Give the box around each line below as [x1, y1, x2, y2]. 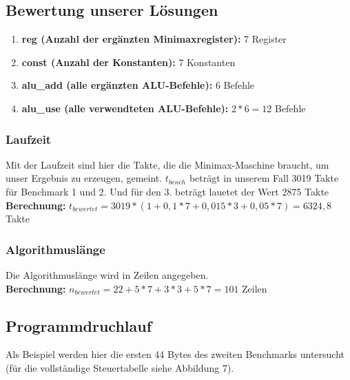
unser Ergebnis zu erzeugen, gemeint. [6, 171, 163, 185]
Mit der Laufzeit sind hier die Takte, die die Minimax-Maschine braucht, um [6, 157, 329, 171]
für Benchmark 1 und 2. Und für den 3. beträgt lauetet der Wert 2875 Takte [6, 184, 329, 198]
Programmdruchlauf [6, 315, 152, 336]
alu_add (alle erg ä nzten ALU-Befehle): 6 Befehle [21, 78, 255, 92]
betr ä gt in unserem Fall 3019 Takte [189, 171, 339, 185]
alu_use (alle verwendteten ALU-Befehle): [21, 101, 229, 115]
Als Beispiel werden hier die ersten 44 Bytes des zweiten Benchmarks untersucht [6, 347, 344, 361]
